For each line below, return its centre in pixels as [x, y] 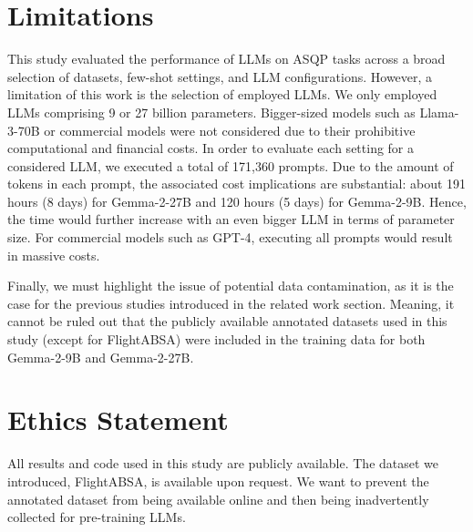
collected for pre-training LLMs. [97, 517]
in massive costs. [54, 255]
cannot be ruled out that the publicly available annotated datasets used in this [227, 321]
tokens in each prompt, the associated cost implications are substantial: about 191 [237, 184]
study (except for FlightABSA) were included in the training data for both [216, 339]
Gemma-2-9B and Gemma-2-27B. [101, 357]
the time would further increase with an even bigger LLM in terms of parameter [231, 219]
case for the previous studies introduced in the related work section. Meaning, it [231, 303]
